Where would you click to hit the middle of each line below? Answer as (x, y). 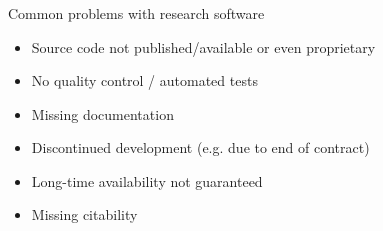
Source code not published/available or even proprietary (203, 46)
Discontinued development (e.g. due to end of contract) (200, 147)
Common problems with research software (136, 12)
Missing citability (84, 214)
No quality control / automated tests (144, 80)
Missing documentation (102, 113)
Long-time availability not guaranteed (147, 180)
